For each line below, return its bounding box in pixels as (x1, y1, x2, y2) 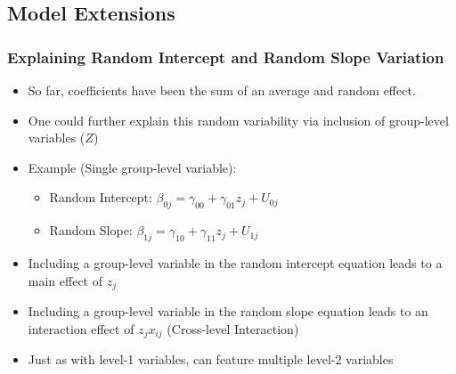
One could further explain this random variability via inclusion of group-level (28, 110, 449, 129)
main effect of (28, 271, 102, 289)
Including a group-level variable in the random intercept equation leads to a (28, 253, 443, 272)
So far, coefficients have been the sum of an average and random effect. (28, 81, 416, 99)
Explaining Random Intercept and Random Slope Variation (7, 45, 444, 68)
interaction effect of (28, 319, 134, 337)
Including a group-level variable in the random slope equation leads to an (28, 302, 428, 321)
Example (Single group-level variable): (28, 158, 237, 176)
